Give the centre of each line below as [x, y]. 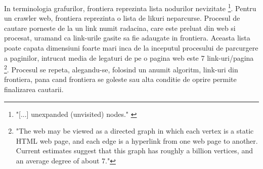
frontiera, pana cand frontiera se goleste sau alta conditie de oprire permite [120, 79]
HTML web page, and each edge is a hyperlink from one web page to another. [137, 140]
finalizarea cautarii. [34, 89]
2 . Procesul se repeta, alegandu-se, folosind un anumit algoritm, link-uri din [121, 69]
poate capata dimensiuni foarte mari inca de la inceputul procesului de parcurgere [131, 48]
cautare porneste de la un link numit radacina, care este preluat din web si [120, 28]
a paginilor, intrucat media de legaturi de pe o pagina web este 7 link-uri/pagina [129, 57]
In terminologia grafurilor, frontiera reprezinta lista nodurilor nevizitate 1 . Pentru [130, 7]
